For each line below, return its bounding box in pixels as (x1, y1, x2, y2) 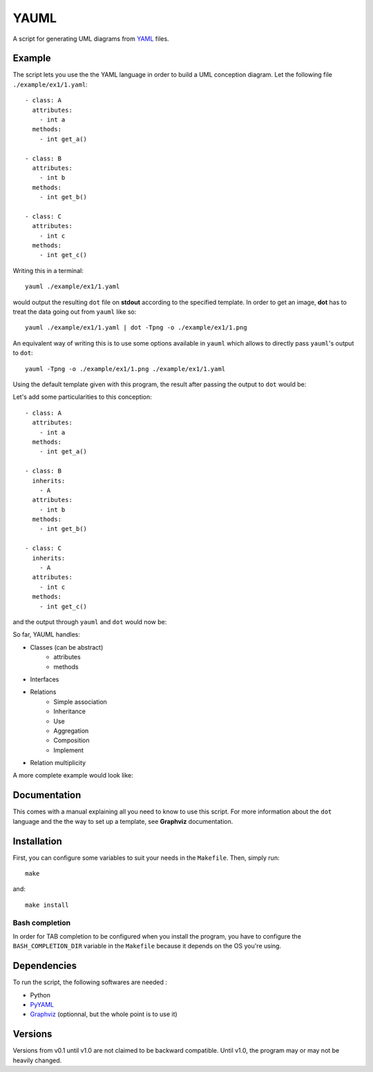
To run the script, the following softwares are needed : (12, 978, 167, 986)
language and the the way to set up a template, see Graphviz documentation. (12, 817, 233, 825)
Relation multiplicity (30, 759, 86, 767)
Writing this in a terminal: (12, 266, 84, 274)
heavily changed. (12, 1056, 62, 1064)
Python (30, 990, 51, 999)
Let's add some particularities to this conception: (12, 393, 152, 401)
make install (25, 901, 69, 909)
